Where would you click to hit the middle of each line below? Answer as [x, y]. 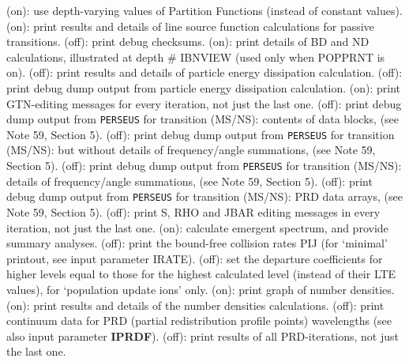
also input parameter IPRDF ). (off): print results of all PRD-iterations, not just [203, 336]
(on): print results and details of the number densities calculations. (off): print [195, 305]
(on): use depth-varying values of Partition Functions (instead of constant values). [204, 10]
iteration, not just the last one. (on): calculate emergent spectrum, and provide [197, 227]
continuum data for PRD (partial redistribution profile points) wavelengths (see [199, 321]
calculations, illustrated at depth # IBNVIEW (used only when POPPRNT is [196, 57]
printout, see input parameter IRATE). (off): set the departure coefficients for [195, 258]
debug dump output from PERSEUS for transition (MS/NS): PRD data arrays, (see [204, 196]
